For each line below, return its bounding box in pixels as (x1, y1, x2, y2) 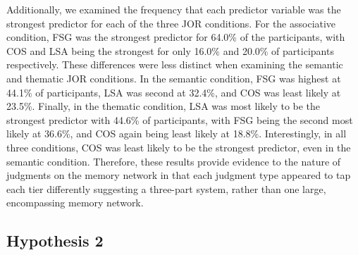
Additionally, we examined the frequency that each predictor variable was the (6, 2, 341, 16)
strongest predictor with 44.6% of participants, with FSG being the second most (6, 112, 353, 127)
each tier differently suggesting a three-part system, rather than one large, (6, 181, 326, 196)
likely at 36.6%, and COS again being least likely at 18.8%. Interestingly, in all (6, 126, 347, 141)
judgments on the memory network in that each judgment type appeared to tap (6, 168, 351, 182)
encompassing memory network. (6, 195, 144, 210)
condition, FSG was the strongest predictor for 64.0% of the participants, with (6, 30, 345, 44)
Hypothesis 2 (6, 230, 104, 251)
